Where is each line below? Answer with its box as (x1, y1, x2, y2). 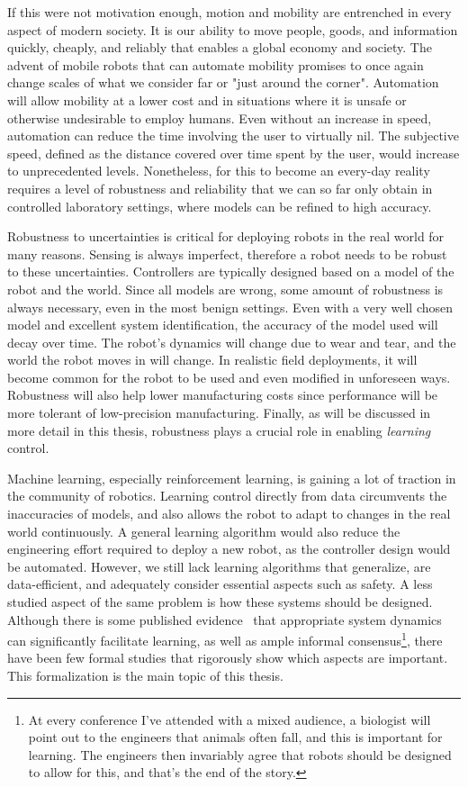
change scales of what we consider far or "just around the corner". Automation (7, 73, 439, 92)
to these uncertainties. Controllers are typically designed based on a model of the (7, 262, 454, 281)
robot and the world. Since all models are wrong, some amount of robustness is (7, 279, 444, 298)
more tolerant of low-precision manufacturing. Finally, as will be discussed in (7, 403, 431, 422)
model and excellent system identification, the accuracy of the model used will (7, 315, 438, 334)
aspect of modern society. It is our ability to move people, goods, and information (7, 20, 458, 39)
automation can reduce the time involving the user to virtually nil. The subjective (7, 126, 459, 145)
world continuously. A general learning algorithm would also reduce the (7, 521, 400, 540)
